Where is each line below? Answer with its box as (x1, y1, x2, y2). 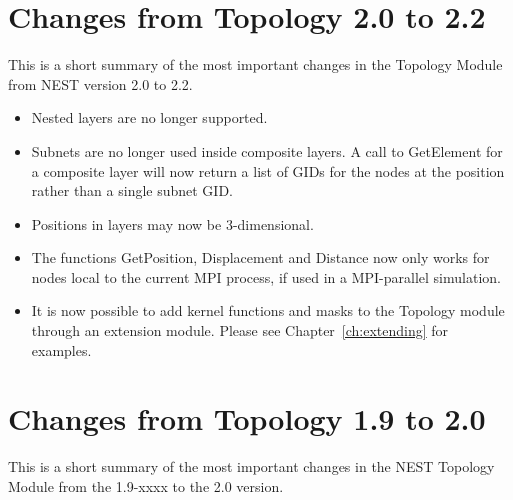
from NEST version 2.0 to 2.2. (8, 73, 193, 94)
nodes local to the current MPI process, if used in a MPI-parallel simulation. (31, 266, 501, 287)
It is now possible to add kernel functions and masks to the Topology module (31, 300, 505, 321)
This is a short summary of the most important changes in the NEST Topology (8, 456, 495, 477)
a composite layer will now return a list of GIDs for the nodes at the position (31, 160, 505, 181)
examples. (31, 339, 92, 360)
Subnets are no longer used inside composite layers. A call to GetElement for (31, 140, 503, 161)
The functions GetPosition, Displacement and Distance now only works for (31, 247, 490, 268)
